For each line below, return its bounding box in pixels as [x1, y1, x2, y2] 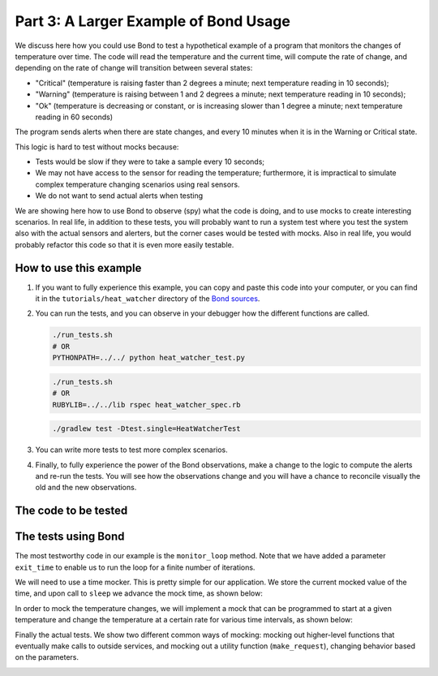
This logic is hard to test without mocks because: [15, 142, 179, 152]
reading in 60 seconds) [35, 112, 114, 122]
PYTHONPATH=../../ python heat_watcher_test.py [52, 353, 245, 363]
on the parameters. [15, 652, 79, 662]
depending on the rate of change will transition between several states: [15, 63, 253, 73]
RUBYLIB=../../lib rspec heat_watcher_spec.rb [52, 400, 241, 409]
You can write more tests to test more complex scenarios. [35, 445, 229, 454]
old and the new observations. [35, 483, 137, 493]
